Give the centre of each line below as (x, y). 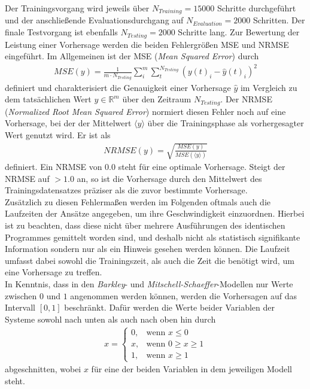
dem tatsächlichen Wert (48, 99)
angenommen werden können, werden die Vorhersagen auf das (184, 295)
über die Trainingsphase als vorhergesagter (226, 123)
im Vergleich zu (269, 87)
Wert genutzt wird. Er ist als (58, 134)
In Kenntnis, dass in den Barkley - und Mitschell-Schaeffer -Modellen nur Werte (149, 284)
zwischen (21, 295)
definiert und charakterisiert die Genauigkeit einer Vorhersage (118, 87)
